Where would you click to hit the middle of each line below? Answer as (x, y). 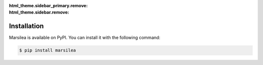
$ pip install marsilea (48, 50)
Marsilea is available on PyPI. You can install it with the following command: (85, 38)
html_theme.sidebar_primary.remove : (48, 6)
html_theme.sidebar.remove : (39, 13)
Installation (26, 26)
